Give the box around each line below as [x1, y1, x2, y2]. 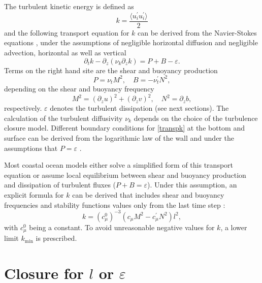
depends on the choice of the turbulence [134, 112, 258, 123]
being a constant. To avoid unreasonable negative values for [29, 222, 215, 232]
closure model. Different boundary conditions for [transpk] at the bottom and [4, 122, 245, 133]
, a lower [220, 222, 247, 232]
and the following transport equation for [4, 27, 129, 38]
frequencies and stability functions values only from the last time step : [4, 199, 225, 210]
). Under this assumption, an [147, 179, 237, 190]
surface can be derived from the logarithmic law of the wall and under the [4, 132, 234, 143]
